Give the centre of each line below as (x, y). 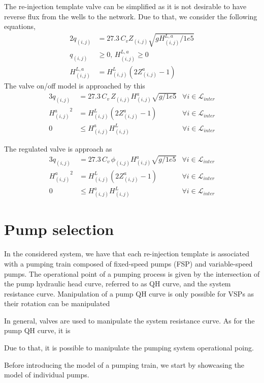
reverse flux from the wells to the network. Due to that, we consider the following (131, 16)
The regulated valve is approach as (58, 148)
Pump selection (59, 229)
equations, (20, 26)
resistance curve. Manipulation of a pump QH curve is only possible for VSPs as (129, 293)
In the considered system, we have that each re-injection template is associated (127, 254)
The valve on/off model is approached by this (75, 86)
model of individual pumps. (47, 375)
